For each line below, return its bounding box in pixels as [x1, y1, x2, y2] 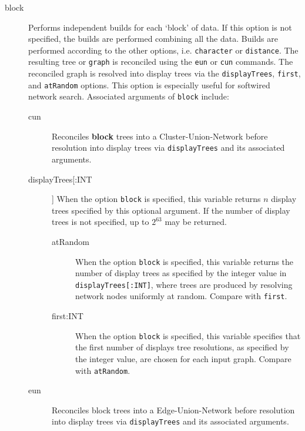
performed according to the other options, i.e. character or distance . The [28, 44, 299, 56]
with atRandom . [75, 364, 130, 376]
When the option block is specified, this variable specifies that [75, 329, 301, 342]
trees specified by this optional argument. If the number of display [52, 204, 290, 216]
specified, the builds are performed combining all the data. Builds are [28, 32, 278, 45]
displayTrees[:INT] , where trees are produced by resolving [75, 278, 293, 290]
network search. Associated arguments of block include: [28, 90, 229, 102]
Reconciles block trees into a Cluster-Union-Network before [52, 130, 268, 142]
